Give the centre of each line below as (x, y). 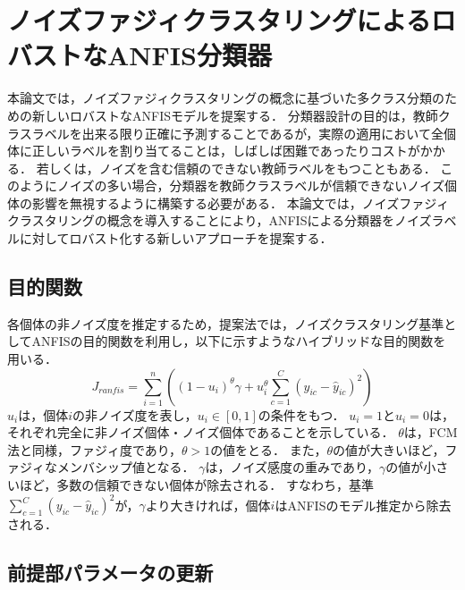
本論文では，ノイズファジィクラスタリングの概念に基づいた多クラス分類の (226, 98)
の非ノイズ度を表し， (135, 414)
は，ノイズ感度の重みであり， (292, 467)
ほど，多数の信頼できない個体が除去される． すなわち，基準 (196, 485)
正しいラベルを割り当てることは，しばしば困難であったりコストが (226, 151)
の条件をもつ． (301, 414)
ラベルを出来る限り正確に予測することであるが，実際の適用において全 (237, 133)
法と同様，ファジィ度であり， (94, 449)
